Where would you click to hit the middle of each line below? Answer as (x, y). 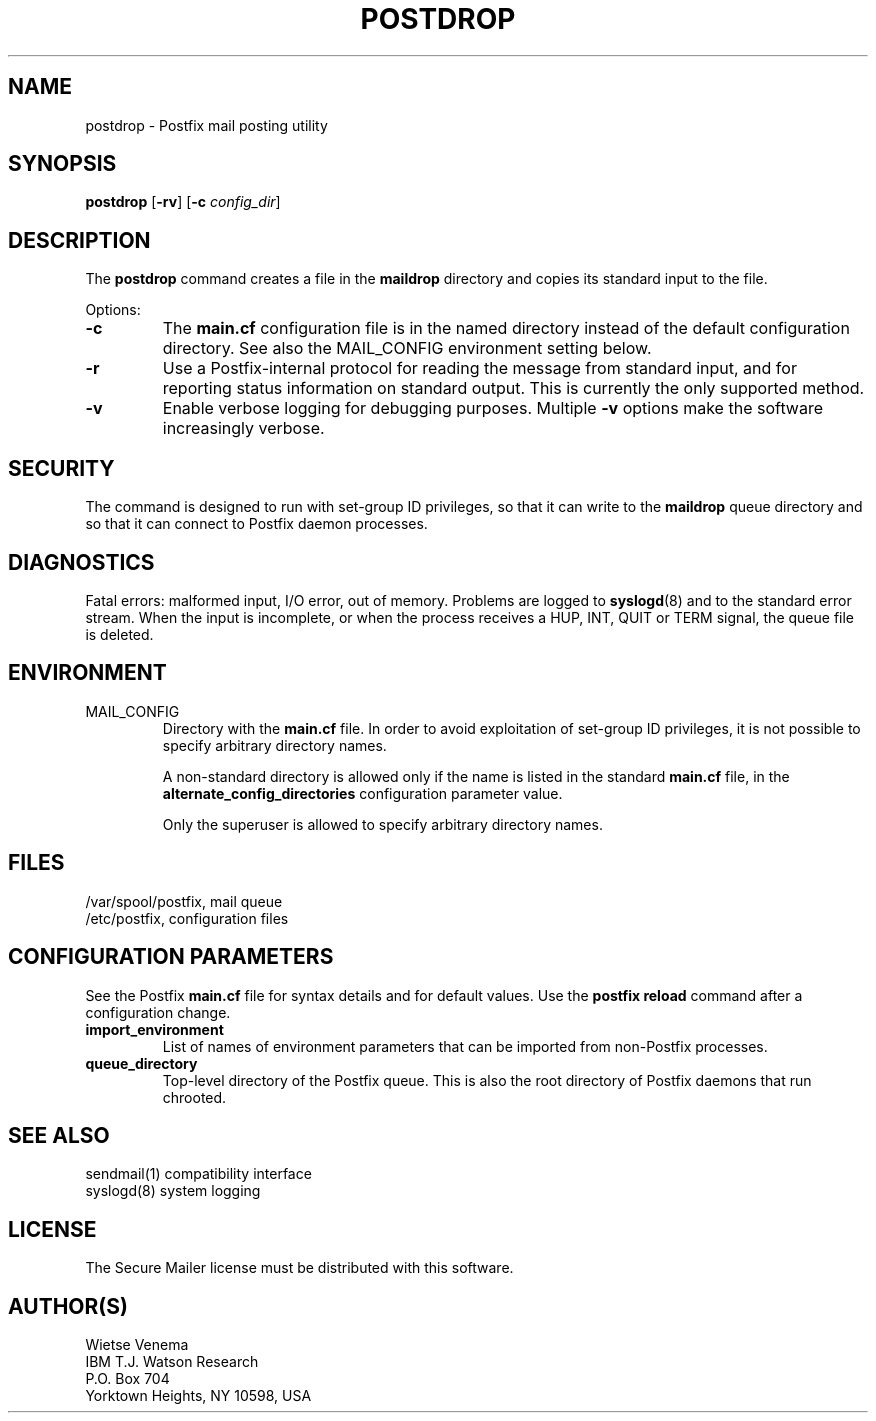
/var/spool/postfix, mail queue (184, 901)
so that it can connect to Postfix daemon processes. (256, 524)
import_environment (154, 1029)
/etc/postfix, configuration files (187, 918)
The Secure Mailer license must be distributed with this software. (299, 1268)
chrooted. (194, 1097)
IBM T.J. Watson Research (172, 1362)
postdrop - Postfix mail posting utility (206, 125)
